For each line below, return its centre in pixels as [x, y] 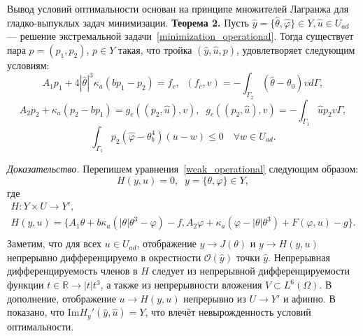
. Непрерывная [299, 257]
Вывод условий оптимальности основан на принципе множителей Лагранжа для [178, 8]
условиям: [28, 65]
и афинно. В [309, 298]
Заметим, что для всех [55, 243]
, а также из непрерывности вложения [181, 285]
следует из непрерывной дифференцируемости [251, 271]
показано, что [36, 312]
